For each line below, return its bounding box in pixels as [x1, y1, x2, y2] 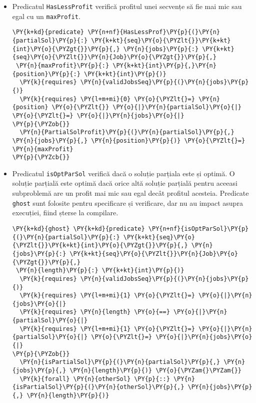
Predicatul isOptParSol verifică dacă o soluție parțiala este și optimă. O [12, 168, 235, 178]
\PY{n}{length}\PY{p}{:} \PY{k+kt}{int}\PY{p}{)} [15, 267, 184, 274]
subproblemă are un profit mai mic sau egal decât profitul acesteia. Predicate [12, 188, 249, 198]
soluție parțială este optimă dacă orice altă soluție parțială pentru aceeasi [12, 178, 237, 188]
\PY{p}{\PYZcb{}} [12, 154, 70, 161]
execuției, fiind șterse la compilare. [12, 207, 118, 218]
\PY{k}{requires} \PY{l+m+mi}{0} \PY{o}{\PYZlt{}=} [19, 95, 195, 103]
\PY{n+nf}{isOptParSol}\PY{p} [148, 225, 249, 232]
